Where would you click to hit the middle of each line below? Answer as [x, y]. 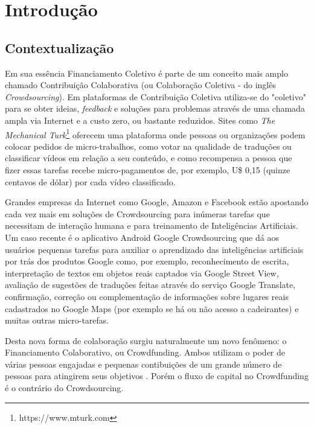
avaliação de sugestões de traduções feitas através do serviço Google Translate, [150, 285]
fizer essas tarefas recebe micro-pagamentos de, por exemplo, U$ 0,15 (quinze [148, 169]
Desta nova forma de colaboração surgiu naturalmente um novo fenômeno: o [146, 340]
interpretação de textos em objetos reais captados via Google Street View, [142, 273]
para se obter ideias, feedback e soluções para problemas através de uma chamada [155, 108]
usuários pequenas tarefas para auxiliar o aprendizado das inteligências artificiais [154, 249]
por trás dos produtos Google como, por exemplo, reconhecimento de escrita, [147, 261]
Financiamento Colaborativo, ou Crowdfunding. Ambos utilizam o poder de [145, 352]
